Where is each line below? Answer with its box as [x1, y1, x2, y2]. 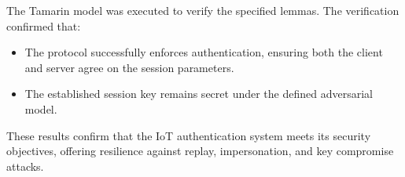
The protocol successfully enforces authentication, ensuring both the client [24, 44, 383, 60]
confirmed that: [6, 17, 81, 34]
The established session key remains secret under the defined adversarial [24, 85, 373, 102]
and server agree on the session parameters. [24, 59, 234, 75]
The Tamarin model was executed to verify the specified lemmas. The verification [6, 2, 399, 18]
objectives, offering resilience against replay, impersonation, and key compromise [6, 143, 394, 159]
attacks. [6, 157, 44, 174]
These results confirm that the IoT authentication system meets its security [6, 127, 371, 143]
